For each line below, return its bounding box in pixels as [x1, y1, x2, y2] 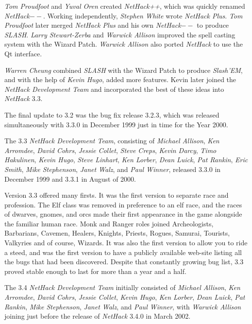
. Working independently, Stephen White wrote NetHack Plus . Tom [43, 10, 243, 20]
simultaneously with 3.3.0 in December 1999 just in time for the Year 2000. [4, 119, 228, 129]
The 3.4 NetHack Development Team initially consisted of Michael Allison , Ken [4, 282, 240, 292]
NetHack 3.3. [4, 93, 43, 103]
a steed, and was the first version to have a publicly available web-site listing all [4, 247, 242, 257]
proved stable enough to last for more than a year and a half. [4, 266, 186, 276]
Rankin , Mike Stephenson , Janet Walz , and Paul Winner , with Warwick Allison [4, 301, 241, 311]
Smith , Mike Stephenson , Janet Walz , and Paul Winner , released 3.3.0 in [4, 164, 221, 174]
